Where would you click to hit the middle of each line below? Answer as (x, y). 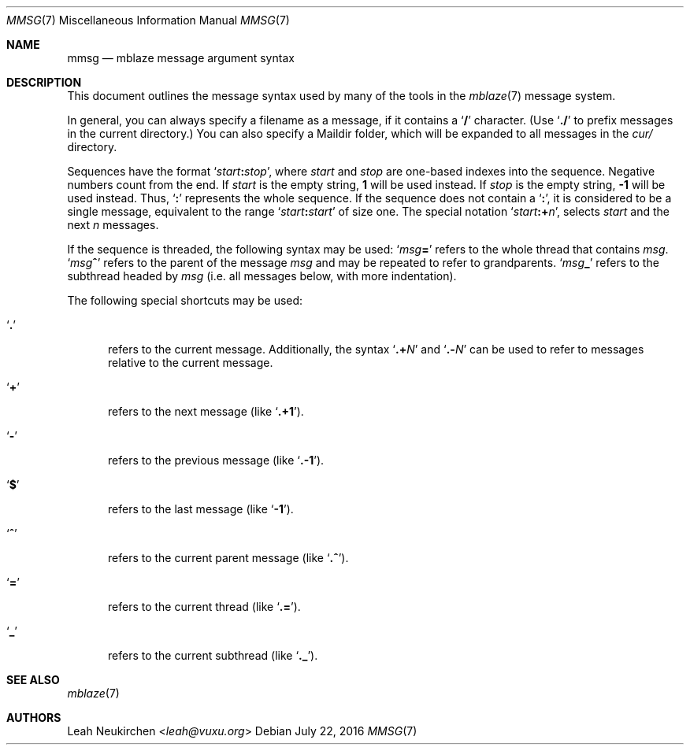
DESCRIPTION (44, 82)
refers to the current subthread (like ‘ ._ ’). (213, 655)
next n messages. (113, 225)
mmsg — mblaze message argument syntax (181, 58)
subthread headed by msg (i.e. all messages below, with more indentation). (262, 276)
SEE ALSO (33, 680)
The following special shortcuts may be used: (185, 300)
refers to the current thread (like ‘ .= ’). (204, 607)
